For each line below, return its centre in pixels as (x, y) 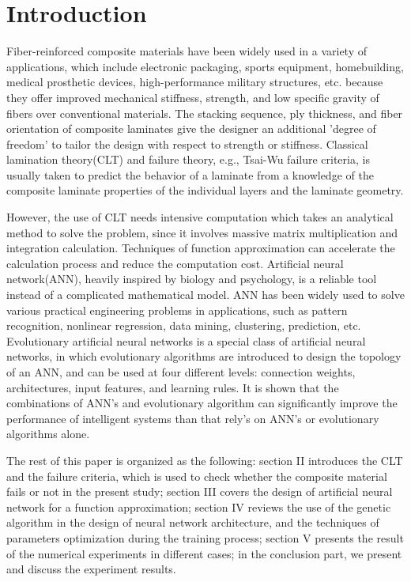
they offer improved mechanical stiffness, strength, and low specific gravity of (193, 97)
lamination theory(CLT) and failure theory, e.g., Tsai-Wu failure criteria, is (188, 159)
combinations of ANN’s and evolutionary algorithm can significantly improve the (202, 403)
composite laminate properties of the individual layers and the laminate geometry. (205, 190)
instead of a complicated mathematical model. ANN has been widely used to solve (205, 295)
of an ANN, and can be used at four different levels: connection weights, (181, 372)
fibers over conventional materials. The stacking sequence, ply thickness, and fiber (205, 113)
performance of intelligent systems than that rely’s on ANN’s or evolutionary (193, 418)
